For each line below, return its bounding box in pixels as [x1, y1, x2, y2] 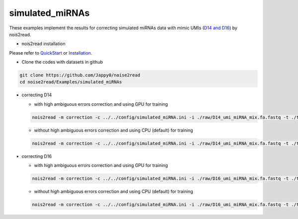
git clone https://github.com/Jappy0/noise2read [19, 73, 141, 78]
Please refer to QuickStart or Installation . [9, 50, 92, 56]
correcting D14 [21, 92, 52, 98]
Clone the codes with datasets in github [21, 59, 103, 65]
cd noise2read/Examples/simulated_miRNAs [19, 79, 122, 85]
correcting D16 [21, 153, 52, 159]
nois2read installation [21, 41, 66, 47]
